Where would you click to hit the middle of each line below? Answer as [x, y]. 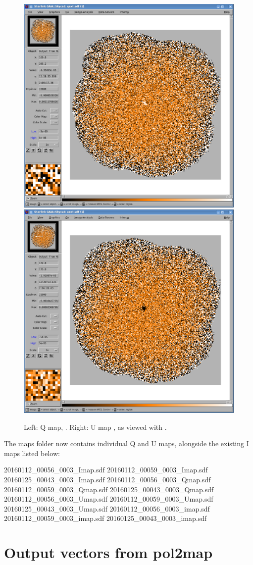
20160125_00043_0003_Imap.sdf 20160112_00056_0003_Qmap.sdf [107, 480]
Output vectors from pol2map [108, 552]
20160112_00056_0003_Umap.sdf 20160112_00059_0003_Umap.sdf [109, 499]
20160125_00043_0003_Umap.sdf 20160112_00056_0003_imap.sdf [107, 508]
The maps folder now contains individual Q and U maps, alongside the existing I [126, 443]
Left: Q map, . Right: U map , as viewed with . [95, 427]
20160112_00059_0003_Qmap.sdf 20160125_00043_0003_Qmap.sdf [109, 489]
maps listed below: [32, 453]
